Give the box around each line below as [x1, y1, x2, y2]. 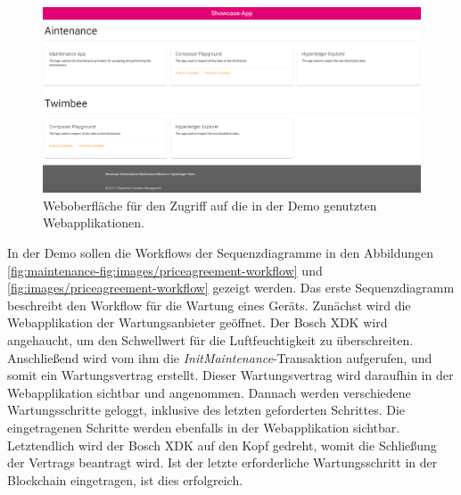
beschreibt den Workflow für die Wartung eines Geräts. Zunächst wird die [7, 295, 411, 314]
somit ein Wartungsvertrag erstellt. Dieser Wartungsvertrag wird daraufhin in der [7, 366, 454, 384]
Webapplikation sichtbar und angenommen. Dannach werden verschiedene [7, 383, 411, 401]
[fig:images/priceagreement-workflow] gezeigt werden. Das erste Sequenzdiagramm [7, 278, 455, 297]
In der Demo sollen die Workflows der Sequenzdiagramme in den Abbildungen [7, 243, 434, 262]
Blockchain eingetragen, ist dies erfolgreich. [7, 470, 243, 489]
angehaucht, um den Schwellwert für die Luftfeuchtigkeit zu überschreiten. [7, 331, 414, 350]
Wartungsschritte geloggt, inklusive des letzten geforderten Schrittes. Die [7, 400, 406, 419]
